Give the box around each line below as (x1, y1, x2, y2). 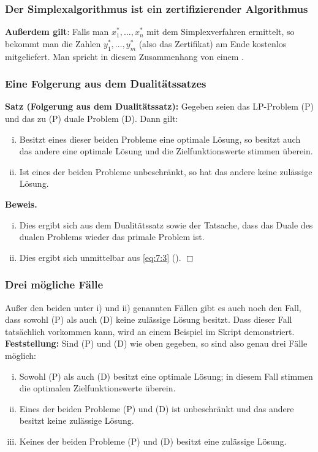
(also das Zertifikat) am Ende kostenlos (138, 37, 287, 50)
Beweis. (5, 197, 37, 210)
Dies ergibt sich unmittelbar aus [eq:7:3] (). (19, 250, 181, 263)
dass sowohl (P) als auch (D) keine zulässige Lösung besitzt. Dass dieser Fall (5, 313, 292, 326)
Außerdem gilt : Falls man (5, 25, 109, 38)
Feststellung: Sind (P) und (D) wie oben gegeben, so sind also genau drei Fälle (5, 337, 308, 350)
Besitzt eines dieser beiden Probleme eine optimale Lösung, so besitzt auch (19, 132, 301, 145)
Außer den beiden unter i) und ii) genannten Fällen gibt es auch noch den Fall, (5, 301, 301, 314)
